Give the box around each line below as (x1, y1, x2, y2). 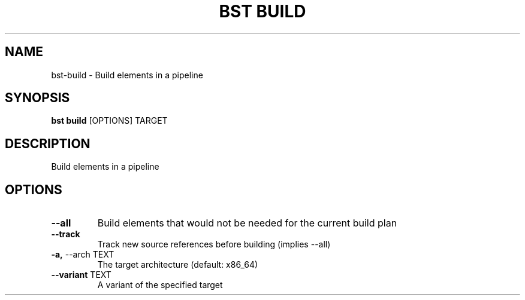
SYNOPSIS (5, 90, 70, 106)
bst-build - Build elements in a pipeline (51, 69, 203, 80)
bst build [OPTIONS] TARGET (51, 115, 168, 126)
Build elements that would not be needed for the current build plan (97, 217, 397, 229)
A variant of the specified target (97, 280, 223, 290)
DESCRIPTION (5, 136, 90, 151)
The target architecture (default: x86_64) (97, 259, 258, 270)
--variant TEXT (51, 270, 111, 280)
